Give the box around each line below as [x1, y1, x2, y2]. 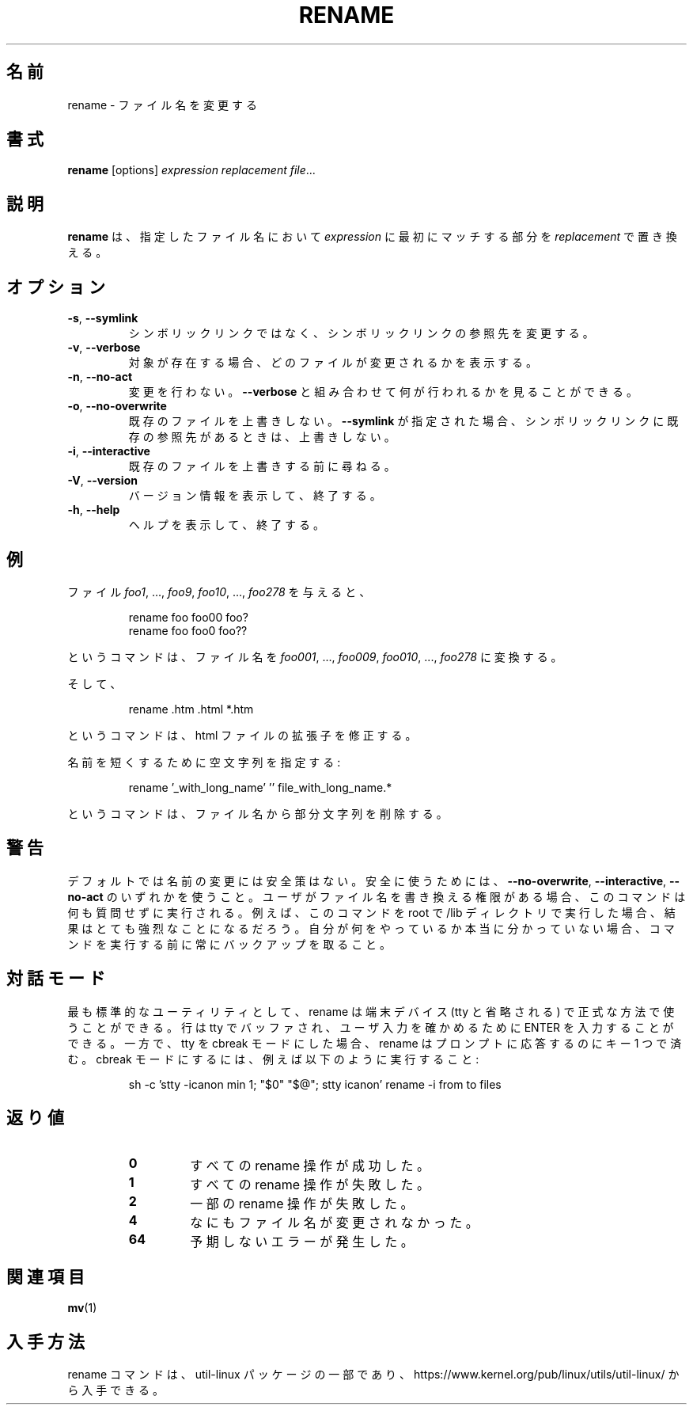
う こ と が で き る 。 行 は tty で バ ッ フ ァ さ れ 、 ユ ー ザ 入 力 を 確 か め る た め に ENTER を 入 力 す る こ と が [67, 1020, 674, 1034]
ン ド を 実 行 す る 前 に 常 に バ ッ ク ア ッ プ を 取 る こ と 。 [67, 937, 392, 951]
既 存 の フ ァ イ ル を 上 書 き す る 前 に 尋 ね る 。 [128, 459, 396, 474]
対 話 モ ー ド [6, 968, 105, 989]
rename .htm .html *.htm [128, 702, 254, 716]
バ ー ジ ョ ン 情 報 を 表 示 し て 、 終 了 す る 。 [128, 489, 381, 503]
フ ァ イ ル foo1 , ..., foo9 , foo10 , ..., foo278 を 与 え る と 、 [67, 584, 371, 599]
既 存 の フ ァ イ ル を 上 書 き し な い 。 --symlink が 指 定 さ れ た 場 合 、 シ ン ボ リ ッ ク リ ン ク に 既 [128, 414, 679, 428]
